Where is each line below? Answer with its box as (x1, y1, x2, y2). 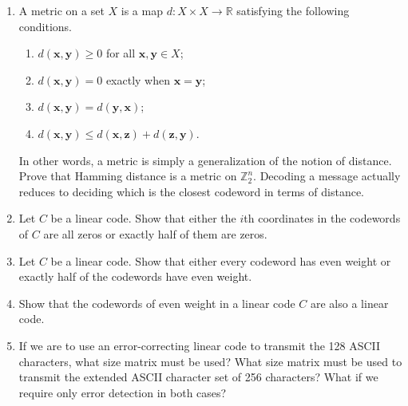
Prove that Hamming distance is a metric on (18, 168, 237, 184)
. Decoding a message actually (253, 168, 401, 184)
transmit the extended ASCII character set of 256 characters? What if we (18, 369, 378, 385)
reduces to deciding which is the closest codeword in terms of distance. (18, 183, 364, 199)
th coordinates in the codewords (244, 210, 401, 227)
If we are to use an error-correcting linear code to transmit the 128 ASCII (18, 337, 381, 353)
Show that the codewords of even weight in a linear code (18, 294, 295, 311)
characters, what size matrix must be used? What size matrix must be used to (18, 353, 402, 369)
